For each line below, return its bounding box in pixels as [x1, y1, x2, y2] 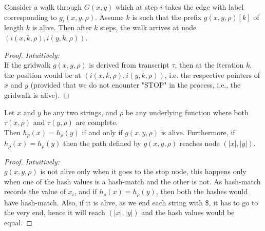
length [4, 22, 24, 33]
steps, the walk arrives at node [100, 22, 197, 33]
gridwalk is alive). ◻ [4, 89, 69, 100]
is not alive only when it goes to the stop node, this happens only [40, 166, 247, 177]
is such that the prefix [132, 11, 202, 22]
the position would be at [4, 69, 81, 80]
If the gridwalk [4, 59, 51, 70]
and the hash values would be [141, 207, 235, 218]
